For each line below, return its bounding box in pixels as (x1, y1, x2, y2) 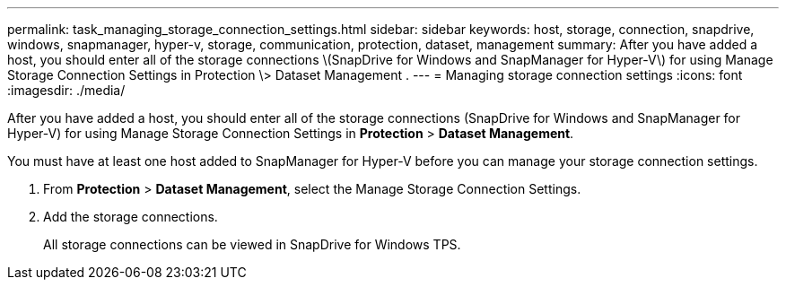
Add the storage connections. (43, 209, 218, 224)
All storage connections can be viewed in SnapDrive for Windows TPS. (43, 237, 461, 252)
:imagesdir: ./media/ (7, 83, 126, 98)
